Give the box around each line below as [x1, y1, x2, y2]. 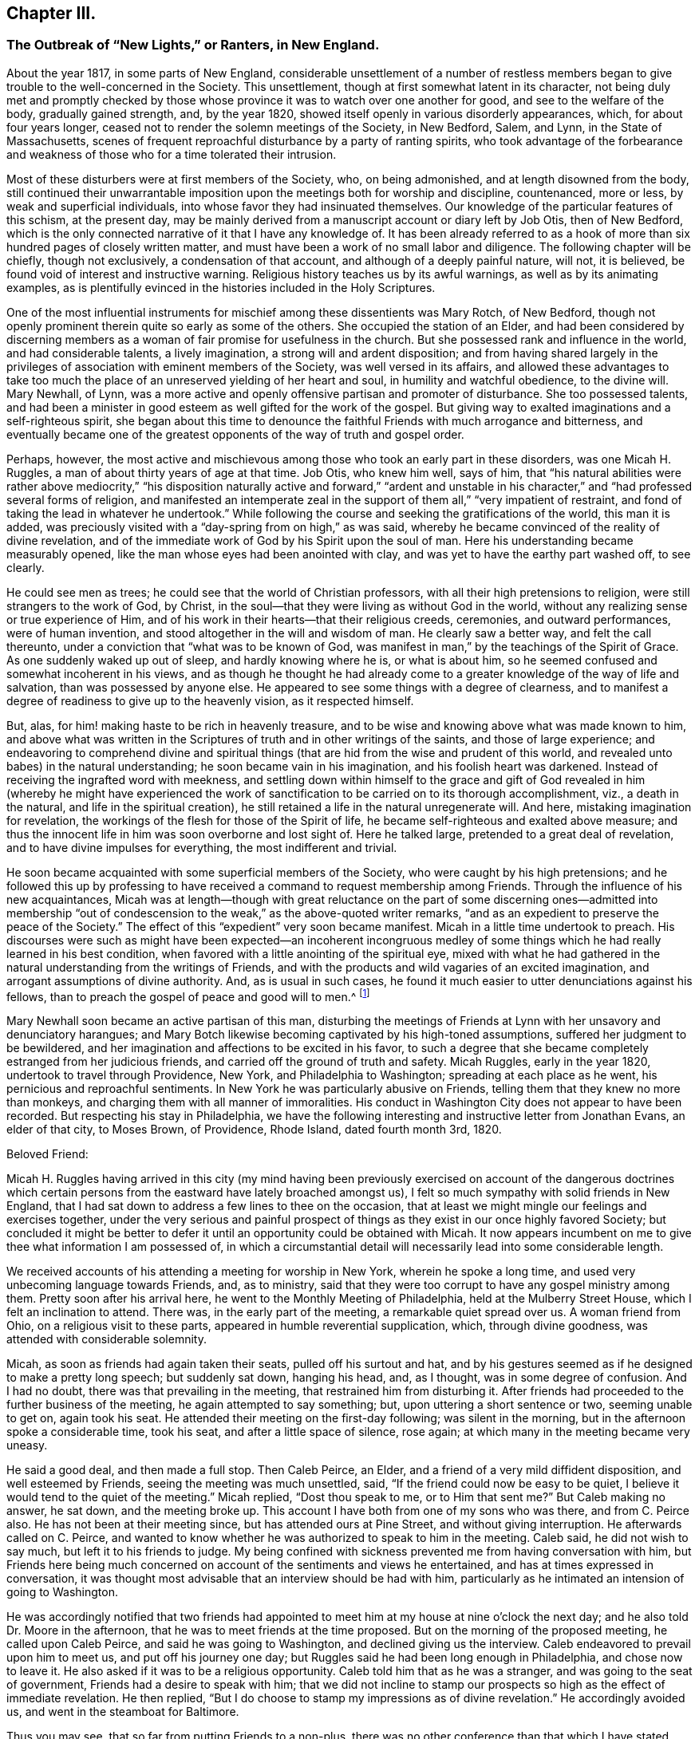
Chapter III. [6, 3, 97, 23]
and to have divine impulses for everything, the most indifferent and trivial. [6, 840, 397, 854]
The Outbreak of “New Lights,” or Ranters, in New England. [6, 37, 380, 53]
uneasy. [6, 1438, 48, 1453]
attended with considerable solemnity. [6, 1332, 207, 1347]
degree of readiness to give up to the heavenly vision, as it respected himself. [6, 693, 414, 708]
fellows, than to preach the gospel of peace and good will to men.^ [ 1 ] [6, 987, 370, 1004]
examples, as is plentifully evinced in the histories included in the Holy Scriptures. [6, 280, 436, 294]
